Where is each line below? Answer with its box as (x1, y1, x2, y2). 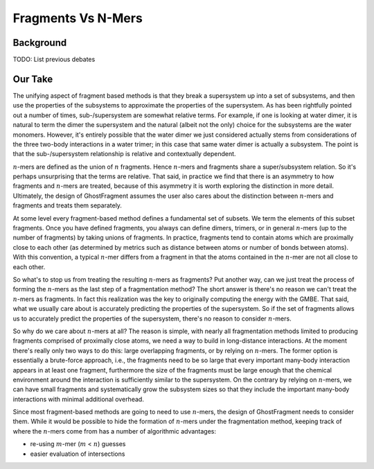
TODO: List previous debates (12, 56, 96, 64)
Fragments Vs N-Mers (12, 10, 143, 26)
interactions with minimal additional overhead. (12, 395, 145, 403)
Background (12, 37, 67, 49)
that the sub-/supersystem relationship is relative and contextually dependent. (12, 150, 236, 158)
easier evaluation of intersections (30, 450, 125, 458)
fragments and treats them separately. (12, 201, 123, 210)
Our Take (12, 73, 53, 85)
